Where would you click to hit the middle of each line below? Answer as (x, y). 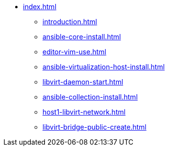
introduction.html (70, 22)
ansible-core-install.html (82, 37)
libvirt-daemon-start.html (83, 82)
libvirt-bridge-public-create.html (95, 127)
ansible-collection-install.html (90, 97)
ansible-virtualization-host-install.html (104, 67)
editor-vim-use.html (74, 52)
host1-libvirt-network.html (84, 112)
